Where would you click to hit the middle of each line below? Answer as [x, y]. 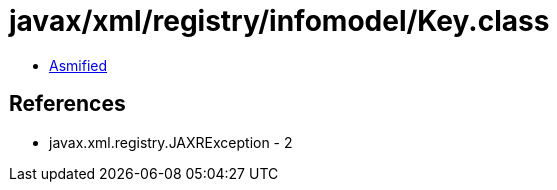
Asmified [78, 65]
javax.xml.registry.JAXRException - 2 [171, 142]
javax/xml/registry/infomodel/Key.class [279, 21]
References [67, 104]
